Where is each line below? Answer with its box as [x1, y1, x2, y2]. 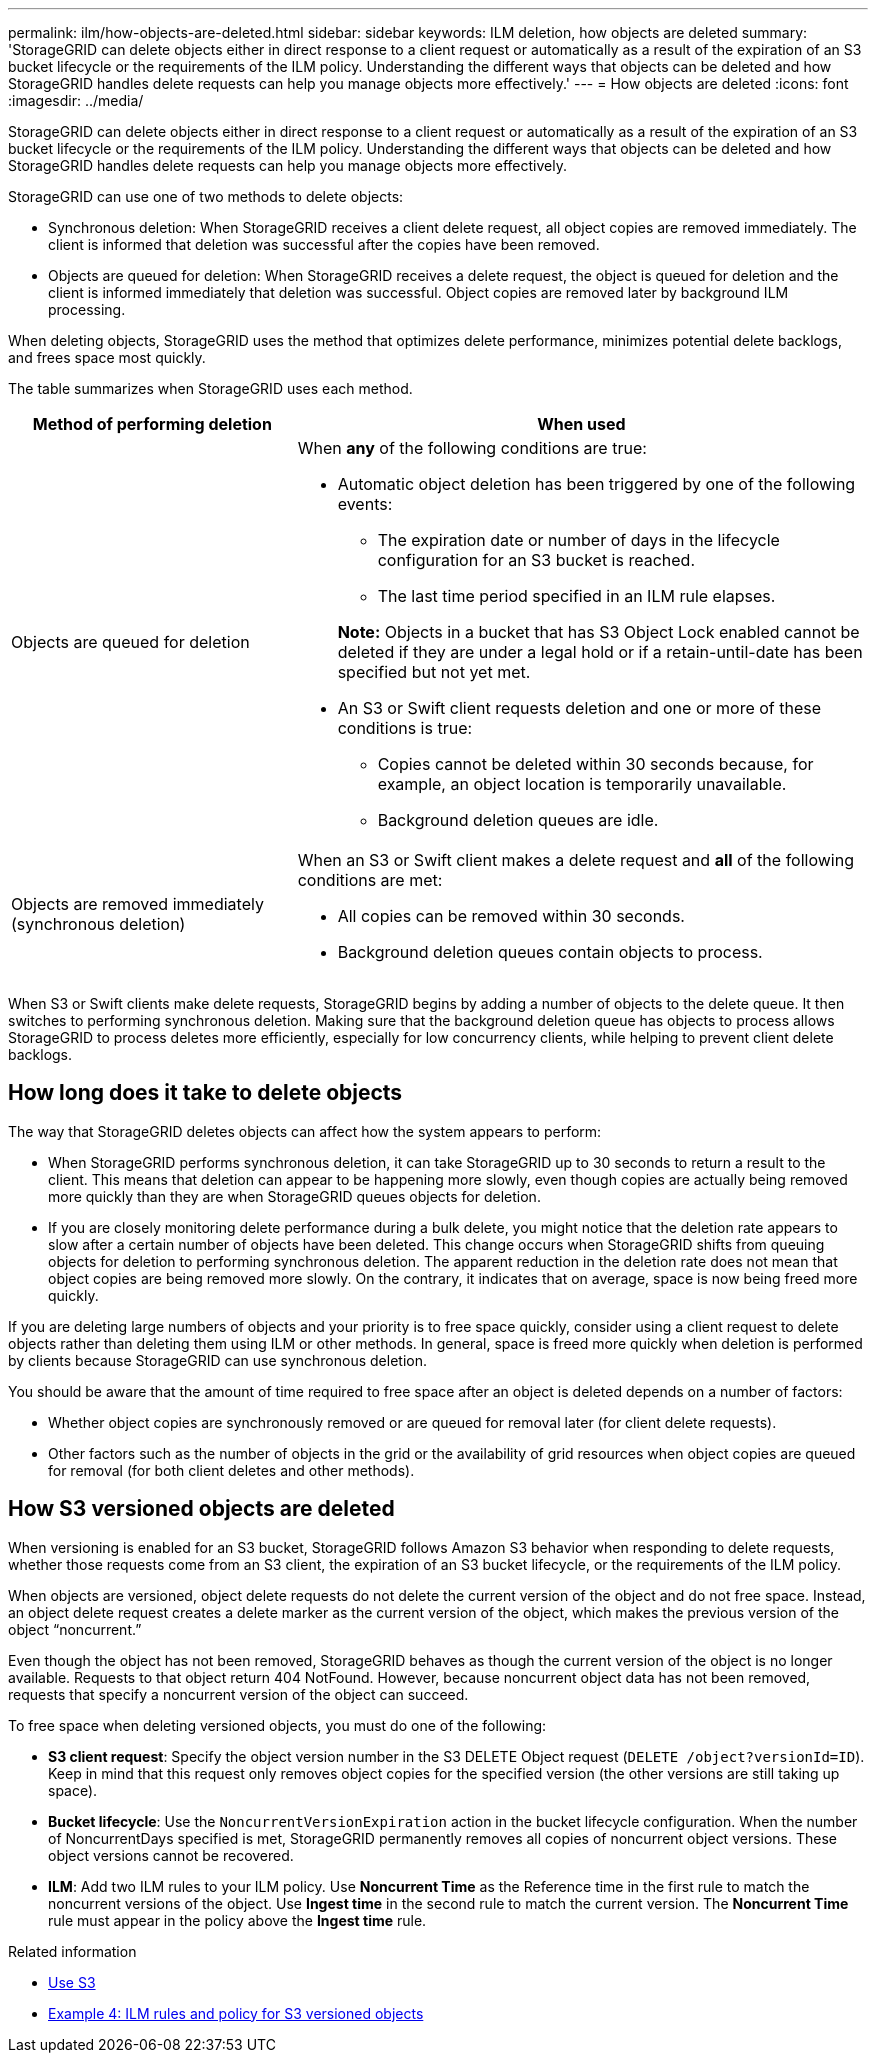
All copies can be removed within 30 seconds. [337, 906, 685, 926]
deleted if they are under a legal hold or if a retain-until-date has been [337, 642, 863, 662]
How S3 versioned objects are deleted [8, 1496, 395, 1522]
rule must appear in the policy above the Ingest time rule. [48, 1911, 427, 1929]
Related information [8, 1942, 137, 1960]
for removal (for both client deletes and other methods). [48, 1461, 415, 1479]
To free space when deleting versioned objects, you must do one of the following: [8, 1716, 547, 1734]
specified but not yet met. [337, 662, 531, 682]
